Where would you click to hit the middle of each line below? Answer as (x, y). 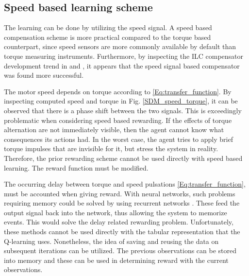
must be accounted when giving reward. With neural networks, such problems (120, 193)
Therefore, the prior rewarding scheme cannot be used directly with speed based (123, 158)
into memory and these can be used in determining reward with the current (116, 260)
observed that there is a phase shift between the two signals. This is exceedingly (123, 110)
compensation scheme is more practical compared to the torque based (108, 37)
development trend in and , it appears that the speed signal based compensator (122, 65)
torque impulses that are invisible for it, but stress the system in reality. (111, 148)
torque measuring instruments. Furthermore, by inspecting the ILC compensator (124, 56)
